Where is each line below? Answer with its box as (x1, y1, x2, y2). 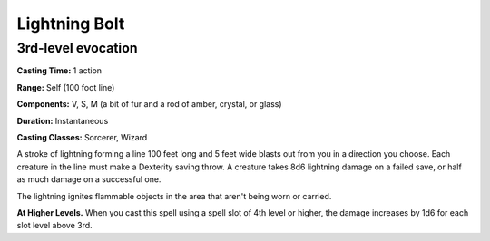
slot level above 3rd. (16, 220, 93, 231)
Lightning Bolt (16, 14, 125, 34)
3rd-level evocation (16, 40, 138, 56)
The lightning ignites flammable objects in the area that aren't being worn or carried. (16, 190, 332, 201)
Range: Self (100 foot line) (16, 82, 115, 92)
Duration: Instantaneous (16, 115, 109, 126)
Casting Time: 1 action (16, 65, 103, 76)
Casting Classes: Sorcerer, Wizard (16, 131, 148, 142)
